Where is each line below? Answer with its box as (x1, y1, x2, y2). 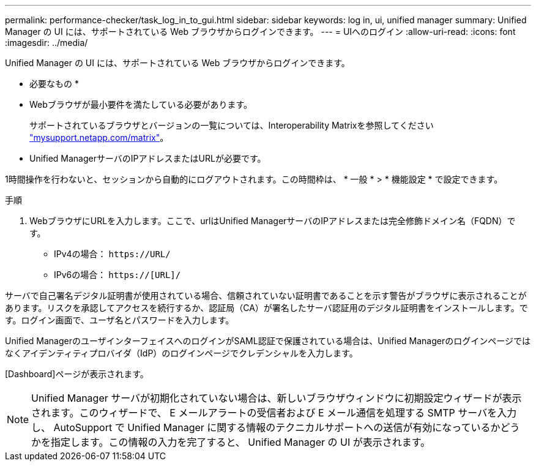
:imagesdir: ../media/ (5, 37, 88, 48)
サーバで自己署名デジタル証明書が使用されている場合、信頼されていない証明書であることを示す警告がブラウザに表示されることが (5, 290, 527, 301)
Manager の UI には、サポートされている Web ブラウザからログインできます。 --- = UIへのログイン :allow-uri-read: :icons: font (5, 26, 516, 37)
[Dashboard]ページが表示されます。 (5, 369, 149, 379)
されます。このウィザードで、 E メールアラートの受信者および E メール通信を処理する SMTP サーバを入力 (31, 407, 517, 419)
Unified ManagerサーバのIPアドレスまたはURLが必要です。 (29, 153, 266, 163)
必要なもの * (29, 78, 79, 89)
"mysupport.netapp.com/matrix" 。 (29, 132, 169, 143)
